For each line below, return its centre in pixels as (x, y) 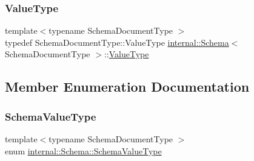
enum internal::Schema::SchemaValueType (83, 150)
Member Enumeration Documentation (127, 87)
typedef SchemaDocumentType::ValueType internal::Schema (117, 42)
